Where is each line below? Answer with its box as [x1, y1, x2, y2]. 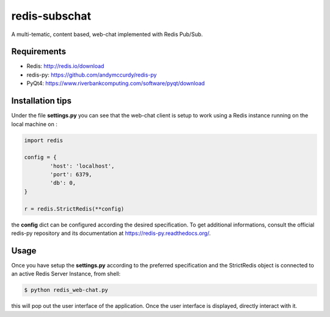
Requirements [11, 47, 67, 57]
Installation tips [11, 95, 71, 106]
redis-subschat [11, 9, 92, 23]
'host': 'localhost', [50, 162, 115, 170]
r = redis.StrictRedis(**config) [24, 205, 125, 212]
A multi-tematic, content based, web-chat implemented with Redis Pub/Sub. [11, 31, 203, 38]
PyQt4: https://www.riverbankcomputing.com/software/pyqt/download [26, 80, 205, 87]
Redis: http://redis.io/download [26, 62, 105, 70]
